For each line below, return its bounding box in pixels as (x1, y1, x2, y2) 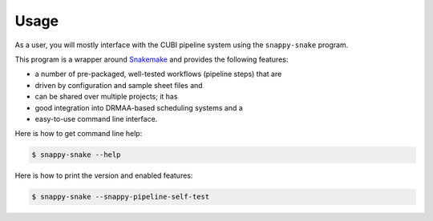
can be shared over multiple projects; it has (34, 92, 178, 102)
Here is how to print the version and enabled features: (14, 171, 193, 180)
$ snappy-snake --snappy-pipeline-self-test (31, 192, 210, 202)
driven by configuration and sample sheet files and (34, 80, 204, 90)
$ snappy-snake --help (31, 151, 121, 159)
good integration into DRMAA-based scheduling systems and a (34, 102, 244, 112)
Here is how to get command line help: (14, 129, 143, 139)
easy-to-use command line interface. (34, 114, 158, 123)
